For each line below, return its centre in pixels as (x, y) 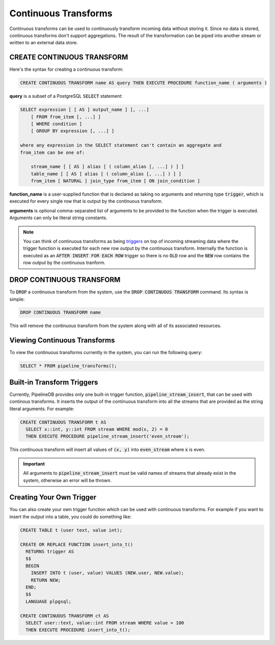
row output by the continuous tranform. (64, 263)
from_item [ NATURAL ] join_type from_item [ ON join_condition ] (116, 181)
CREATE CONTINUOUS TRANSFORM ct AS (64, 616)
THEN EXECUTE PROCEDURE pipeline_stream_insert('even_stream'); (107, 436)
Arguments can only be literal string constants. (58, 218)
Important (34, 464)
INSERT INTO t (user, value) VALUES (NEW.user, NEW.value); (107, 573)
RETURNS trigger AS (50, 552)
